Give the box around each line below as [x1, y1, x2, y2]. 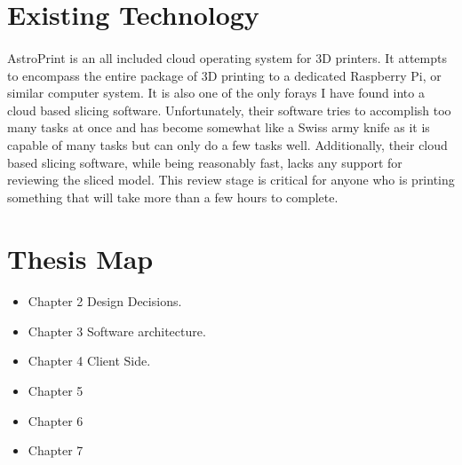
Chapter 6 [28, 411, 84, 430]
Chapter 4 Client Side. [28, 351, 151, 370]
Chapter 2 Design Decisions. [28, 292, 182, 311]
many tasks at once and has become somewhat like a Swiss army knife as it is [7, 118, 430, 137]
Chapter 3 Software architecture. [28, 321, 206, 340]
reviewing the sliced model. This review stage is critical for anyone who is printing [7, 170, 455, 189]
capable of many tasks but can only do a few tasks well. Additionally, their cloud [7, 135, 448, 154]
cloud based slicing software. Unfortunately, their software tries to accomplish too [7, 100, 451, 119]
